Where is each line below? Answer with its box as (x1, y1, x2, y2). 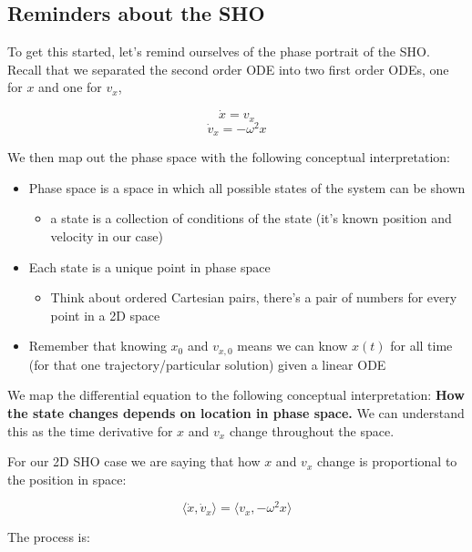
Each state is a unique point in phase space (28, 257, 271, 276)
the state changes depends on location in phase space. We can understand (7, 403, 465, 422)
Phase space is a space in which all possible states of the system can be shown (28, 178, 466, 197)
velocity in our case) (50, 226, 163, 245)
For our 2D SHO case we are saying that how (7, 452, 261, 471)
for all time (390, 336, 453, 355)
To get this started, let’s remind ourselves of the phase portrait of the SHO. (7, 42, 430, 61)
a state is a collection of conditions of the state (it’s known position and (50, 209, 452, 228)
